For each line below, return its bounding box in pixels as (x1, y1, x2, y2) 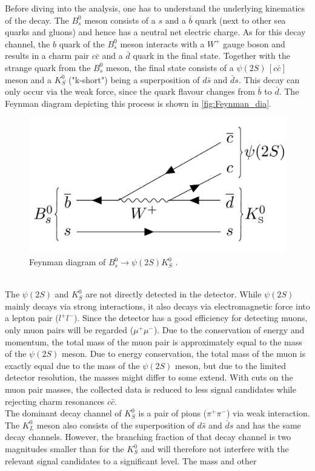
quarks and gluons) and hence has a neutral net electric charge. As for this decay (5, 25, 306, 38)
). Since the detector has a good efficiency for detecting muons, (73, 311, 308, 324)
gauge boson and (223, 37, 285, 50)
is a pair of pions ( (138, 407, 207, 419)
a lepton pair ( (5, 311, 59, 324)
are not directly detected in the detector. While (85, 288, 262, 300)
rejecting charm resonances (5, 395, 105, 407)
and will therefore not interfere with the (141, 442, 289, 455)
